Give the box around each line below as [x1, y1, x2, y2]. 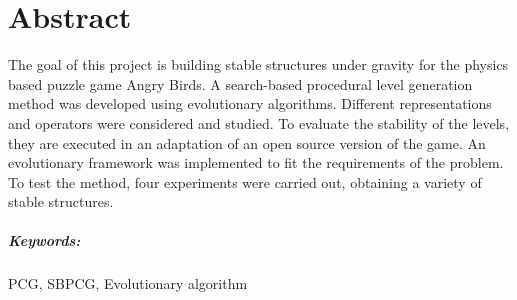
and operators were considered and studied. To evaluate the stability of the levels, [8, 112, 510, 133]
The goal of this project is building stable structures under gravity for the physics [8, 54, 509, 75]
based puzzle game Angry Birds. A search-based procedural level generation [8, 73, 473, 94]
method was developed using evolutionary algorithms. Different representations [8, 93, 492, 114]
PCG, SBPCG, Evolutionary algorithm [8, 273, 248, 294]
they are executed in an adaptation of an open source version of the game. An [8, 132, 486, 153]
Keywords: [8, 230, 81, 251]
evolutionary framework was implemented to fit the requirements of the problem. [8, 152, 504, 173]
